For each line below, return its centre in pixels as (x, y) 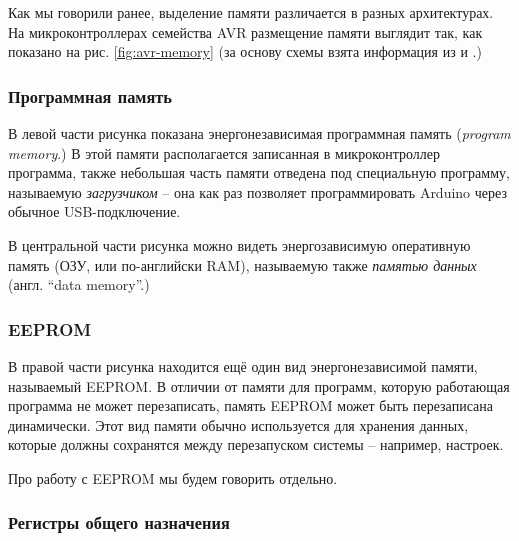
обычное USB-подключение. (94, 211)
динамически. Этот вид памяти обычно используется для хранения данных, (238, 424)
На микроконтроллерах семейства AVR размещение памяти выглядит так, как (245, 31)
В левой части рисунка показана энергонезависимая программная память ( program (259, 133)
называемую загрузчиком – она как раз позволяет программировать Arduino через (257, 191)
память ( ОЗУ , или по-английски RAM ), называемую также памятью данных (242, 264)
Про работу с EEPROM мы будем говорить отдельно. (173, 477)
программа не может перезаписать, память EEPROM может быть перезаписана (250, 405)
